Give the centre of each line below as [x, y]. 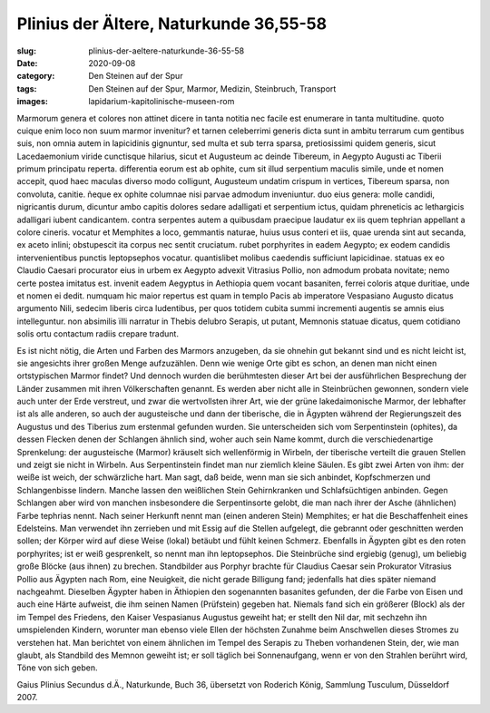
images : [33, 102]
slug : [26, 51]
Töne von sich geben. [58, 668]
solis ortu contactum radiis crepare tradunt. [98, 334]
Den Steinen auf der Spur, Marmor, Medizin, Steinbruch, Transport [212, 88]
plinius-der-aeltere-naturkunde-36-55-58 [167, 51]
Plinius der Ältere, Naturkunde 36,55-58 [171, 24]
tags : [27, 88]
